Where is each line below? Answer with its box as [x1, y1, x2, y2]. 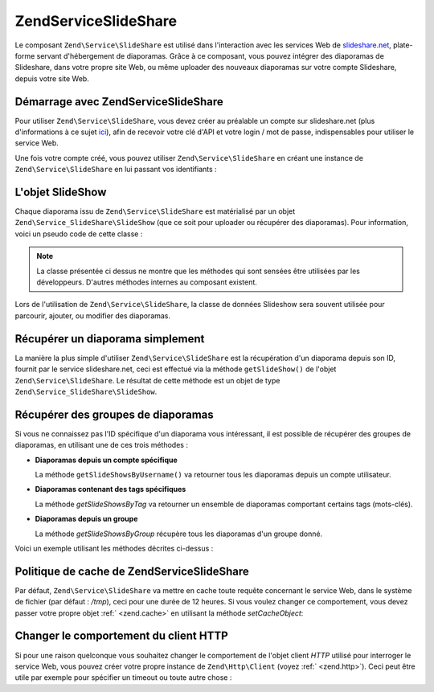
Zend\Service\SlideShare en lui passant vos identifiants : [14, 165, 217, 174]
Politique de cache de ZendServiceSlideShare [14, 564, 249, 578]
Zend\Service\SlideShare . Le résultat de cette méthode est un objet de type [14, 375, 280, 385]
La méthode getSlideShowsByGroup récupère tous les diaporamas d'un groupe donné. [35, 529, 323, 538]
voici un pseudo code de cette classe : [14, 229, 143, 239]
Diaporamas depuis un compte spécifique [35, 455, 178, 465]
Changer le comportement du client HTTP [14, 629, 228, 643]
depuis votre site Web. [14, 73, 90, 84]
